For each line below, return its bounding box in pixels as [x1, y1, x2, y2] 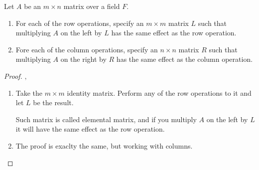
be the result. [33, 97, 74, 108]
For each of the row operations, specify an [15, 17, 144, 28]
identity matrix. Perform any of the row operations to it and [67, 87, 252, 98]
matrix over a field [63, 1, 120, 11]
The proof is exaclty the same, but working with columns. [15, 140, 193, 151]
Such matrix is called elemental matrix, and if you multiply [15, 114, 197, 124]
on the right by [60, 54, 107, 64]
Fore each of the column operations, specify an [15, 44, 158, 54]
